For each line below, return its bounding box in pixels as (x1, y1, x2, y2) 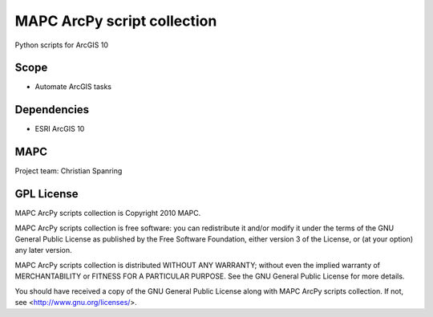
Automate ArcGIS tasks (34, 82, 112, 91)
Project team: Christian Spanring (14, 166, 123, 176)
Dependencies (14, 103, 90, 116)
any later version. (14, 246, 72, 255)
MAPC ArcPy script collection (14, 12, 217, 30)
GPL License (14, 187, 79, 201)
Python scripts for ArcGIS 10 (14, 40, 108, 50)
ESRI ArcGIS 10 (34, 124, 85, 134)
